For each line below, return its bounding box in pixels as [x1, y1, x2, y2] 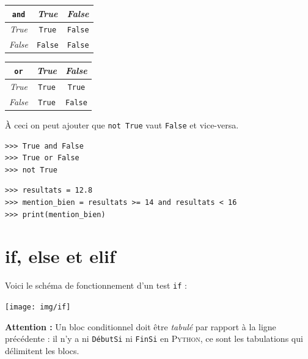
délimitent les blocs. [5, 344, 79, 357]
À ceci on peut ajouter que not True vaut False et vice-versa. [5, 118, 239, 131]
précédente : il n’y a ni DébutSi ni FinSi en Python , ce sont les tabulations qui [5, 332, 303, 345]
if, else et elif [5, 243, 116, 268]
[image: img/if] [5, 302, 71, 311]
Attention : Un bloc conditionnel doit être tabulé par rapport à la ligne [5, 320, 276, 333]
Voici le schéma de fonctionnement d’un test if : [5, 279, 187, 292]
